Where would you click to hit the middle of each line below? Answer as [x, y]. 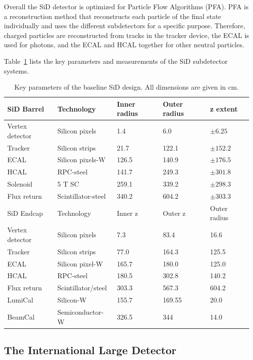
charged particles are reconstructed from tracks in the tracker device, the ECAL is [126, 35]
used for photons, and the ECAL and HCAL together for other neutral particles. [124, 45]
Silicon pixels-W [81, 160]
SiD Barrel [26, 108]
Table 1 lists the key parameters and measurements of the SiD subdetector [116, 61]
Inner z [127, 213]
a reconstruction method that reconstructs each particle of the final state [113, 16]
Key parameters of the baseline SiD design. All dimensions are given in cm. [126, 87]
